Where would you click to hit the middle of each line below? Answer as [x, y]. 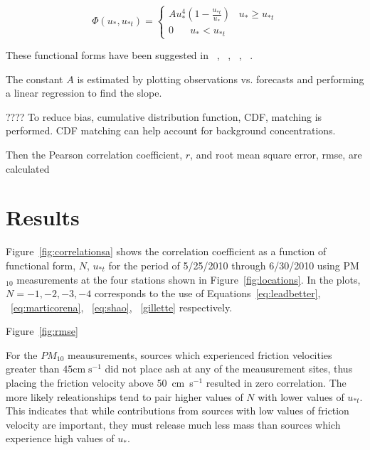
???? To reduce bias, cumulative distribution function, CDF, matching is [164, 116]
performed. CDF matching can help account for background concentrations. [171, 130]
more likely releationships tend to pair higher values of [125, 396]
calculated [28, 168]
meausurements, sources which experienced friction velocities [200, 354]
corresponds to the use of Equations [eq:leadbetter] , [207, 293]
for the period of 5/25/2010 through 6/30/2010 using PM [234, 265]
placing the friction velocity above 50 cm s [100, 383]
